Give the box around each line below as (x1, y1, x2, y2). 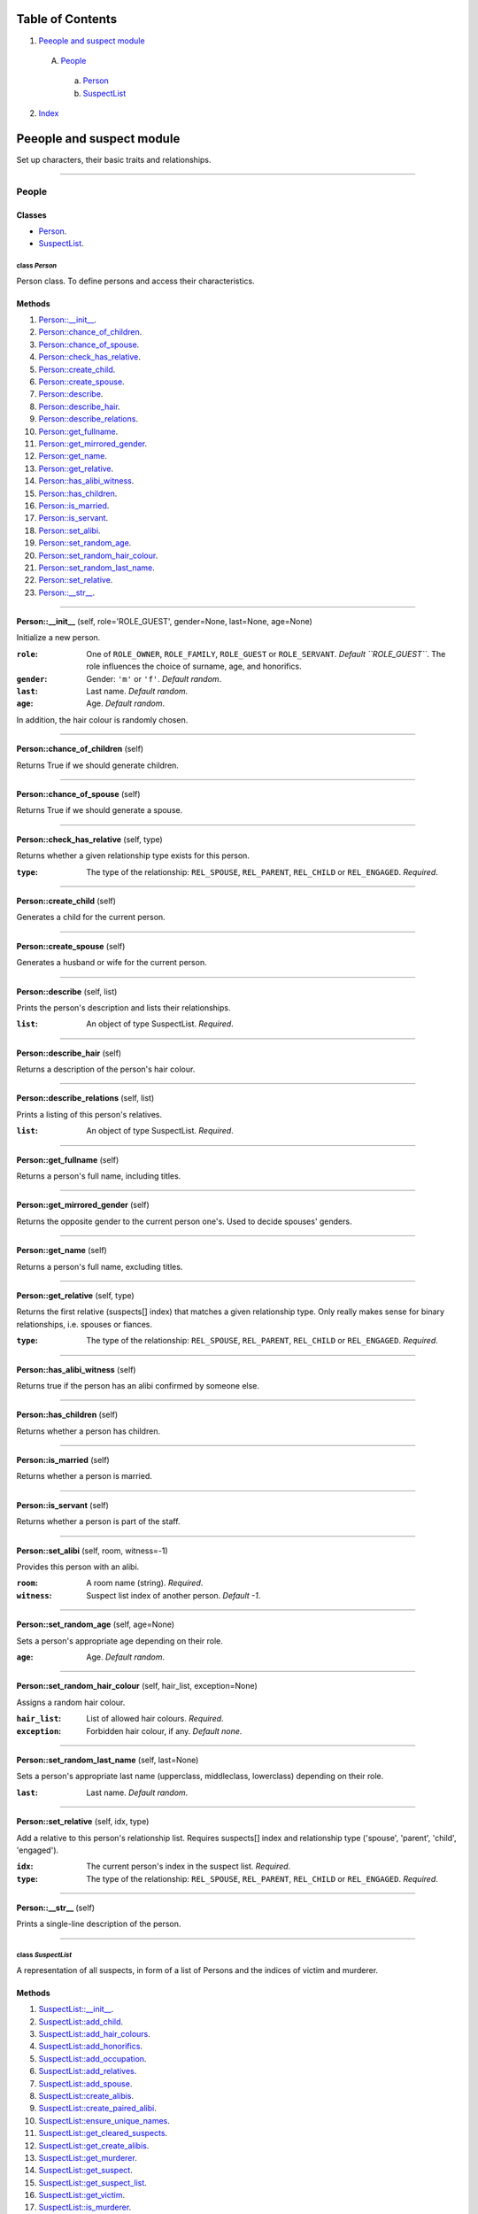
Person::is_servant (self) (16, 1499, 110, 1510)
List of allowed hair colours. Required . (86, 1714, 225, 1724)
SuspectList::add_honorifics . (38, 2041, 143, 2052)
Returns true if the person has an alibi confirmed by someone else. (16, 1380, 260, 1390)
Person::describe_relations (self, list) (16, 1093, 155, 1103)
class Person (16, 261, 58, 270)
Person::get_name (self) (16, 1245, 108, 1256)
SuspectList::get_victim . (38, 2190, 126, 2201)
